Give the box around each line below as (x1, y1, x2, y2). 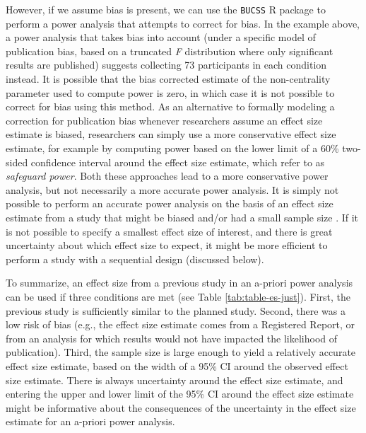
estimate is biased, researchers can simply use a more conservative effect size (6, 127, 336, 142)
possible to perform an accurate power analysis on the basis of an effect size (6, 196, 333, 211)
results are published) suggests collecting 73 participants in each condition (6, 57, 327, 72)
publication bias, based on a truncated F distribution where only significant (6, 43, 333, 58)
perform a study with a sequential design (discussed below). (6, 251, 264, 266)
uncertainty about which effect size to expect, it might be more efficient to (6, 238, 328, 253)
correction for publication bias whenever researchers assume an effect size (6, 112, 323, 127)
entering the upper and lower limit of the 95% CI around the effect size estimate (6, 386, 354, 401)
